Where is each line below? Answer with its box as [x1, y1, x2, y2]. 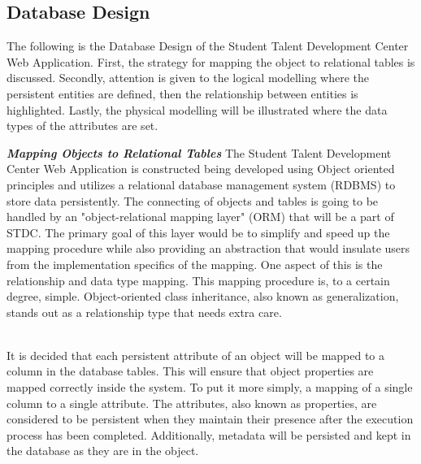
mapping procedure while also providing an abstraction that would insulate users [7, 240, 410, 257]
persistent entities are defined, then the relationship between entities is [7, 85, 358, 102]
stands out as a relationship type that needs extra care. [7, 303, 282, 320]
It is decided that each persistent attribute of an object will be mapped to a [7, 346, 385, 363]
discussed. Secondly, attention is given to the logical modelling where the [7, 69, 370, 86]
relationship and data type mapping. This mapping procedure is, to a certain [7, 271, 390, 288]
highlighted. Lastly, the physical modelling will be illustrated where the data [7, 101, 388, 118]
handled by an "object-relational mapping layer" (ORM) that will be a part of [7, 208, 394, 225]
